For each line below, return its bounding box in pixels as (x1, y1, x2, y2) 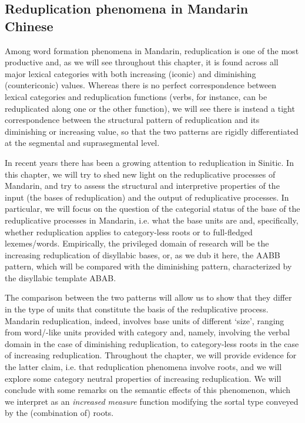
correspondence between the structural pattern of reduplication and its (5, 114, 260, 126)
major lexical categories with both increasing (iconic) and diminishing (5, 67, 256, 79)
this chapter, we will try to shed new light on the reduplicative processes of (5, 168, 276, 180)
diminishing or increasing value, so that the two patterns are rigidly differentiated (5, 125, 299, 137)
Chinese (5, 16, 53, 35)
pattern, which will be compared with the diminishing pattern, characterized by (5, 260, 292, 272)
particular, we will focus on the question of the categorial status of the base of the (5, 202, 300, 215)
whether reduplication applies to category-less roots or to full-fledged (5, 225, 253, 238)
